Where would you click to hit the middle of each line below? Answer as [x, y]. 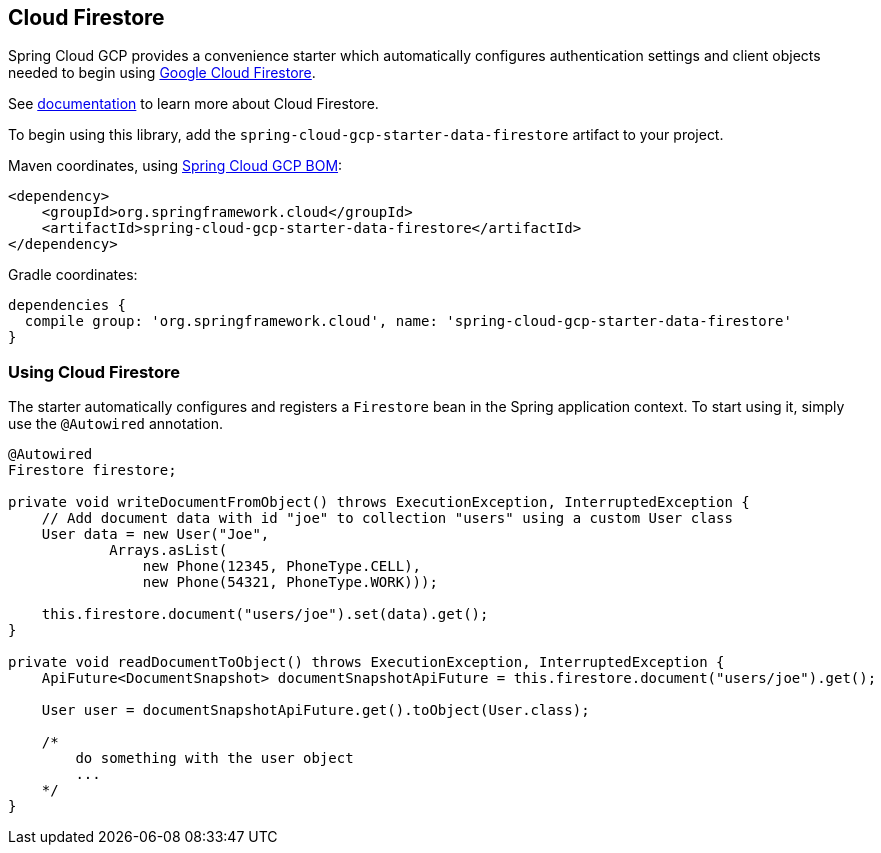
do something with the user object [214, 758]
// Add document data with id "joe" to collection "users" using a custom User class [387, 518]
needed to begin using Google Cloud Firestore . [162, 73]
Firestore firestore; [92, 470]
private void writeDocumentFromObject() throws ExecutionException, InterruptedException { [379, 502]
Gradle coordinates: [73, 275]
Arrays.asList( [168, 550]
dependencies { [67, 305]
